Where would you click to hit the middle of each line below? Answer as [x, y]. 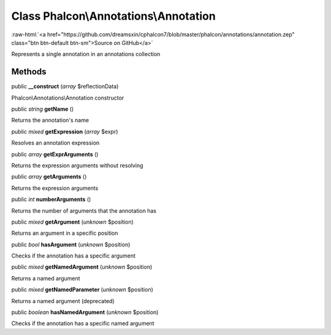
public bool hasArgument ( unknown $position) [71, 244]
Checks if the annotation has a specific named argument [83, 323]
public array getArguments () [49, 177]
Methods [29, 72]
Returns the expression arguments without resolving [77, 165]
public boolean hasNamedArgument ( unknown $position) [85, 312]
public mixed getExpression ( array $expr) [65, 132]
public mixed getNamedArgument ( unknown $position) [82, 267]
